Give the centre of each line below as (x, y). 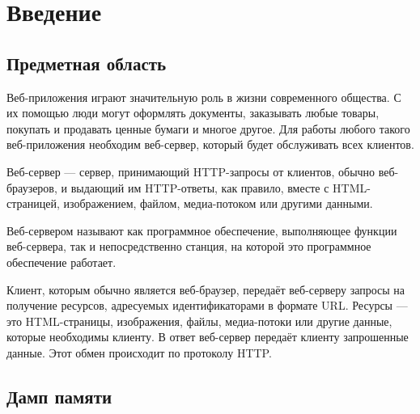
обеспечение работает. (62, 262)
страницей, (33, 203)
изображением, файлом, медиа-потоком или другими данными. (218, 203)
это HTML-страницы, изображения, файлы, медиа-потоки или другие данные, (199, 321)
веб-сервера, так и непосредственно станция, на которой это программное (189, 246)
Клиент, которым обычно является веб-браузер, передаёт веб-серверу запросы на (206, 289)
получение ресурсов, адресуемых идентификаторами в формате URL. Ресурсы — (207, 305)
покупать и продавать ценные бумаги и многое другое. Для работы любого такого (208, 128)
